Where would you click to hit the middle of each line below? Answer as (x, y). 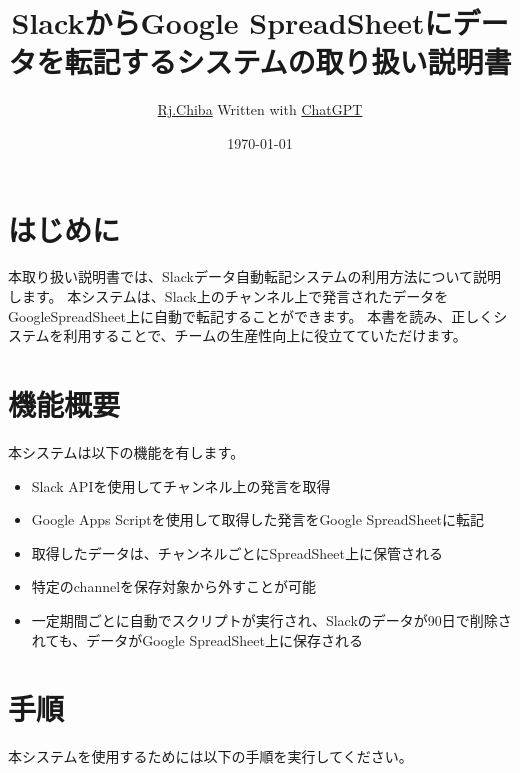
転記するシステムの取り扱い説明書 (288, 61)
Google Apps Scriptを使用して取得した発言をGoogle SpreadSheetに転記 (258, 519)
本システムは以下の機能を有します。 (126, 451)
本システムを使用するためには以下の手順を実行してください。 (210, 756)
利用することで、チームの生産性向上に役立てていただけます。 (265, 335)
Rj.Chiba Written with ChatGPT (260, 109)
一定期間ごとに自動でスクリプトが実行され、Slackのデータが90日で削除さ (271, 619)
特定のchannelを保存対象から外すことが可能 (174, 586)
